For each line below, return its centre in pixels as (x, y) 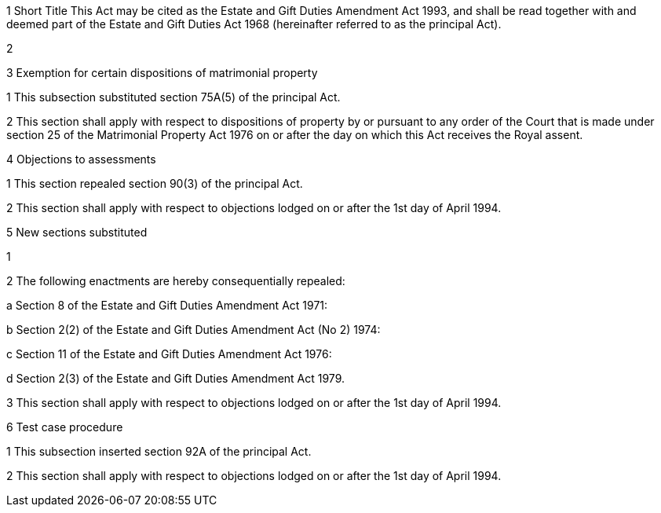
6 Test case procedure (65, 427)
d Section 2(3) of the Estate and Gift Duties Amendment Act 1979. (175, 378)
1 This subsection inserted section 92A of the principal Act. (159, 451)
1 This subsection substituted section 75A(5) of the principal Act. (173, 97)
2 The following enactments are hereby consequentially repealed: (176, 281)
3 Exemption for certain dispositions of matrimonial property (162, 73)
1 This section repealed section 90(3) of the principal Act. (155, 183)
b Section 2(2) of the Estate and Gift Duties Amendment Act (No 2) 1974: (194, 330)
